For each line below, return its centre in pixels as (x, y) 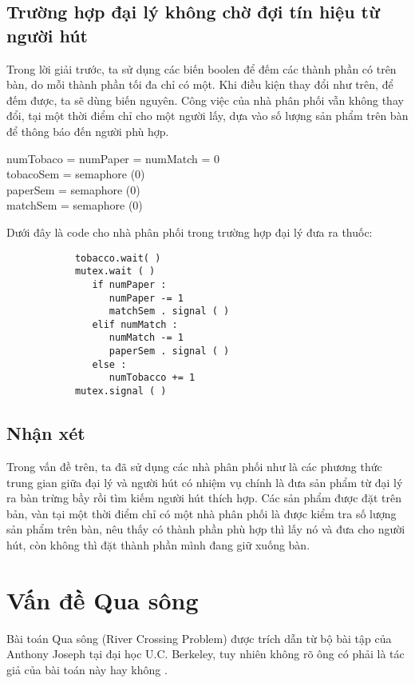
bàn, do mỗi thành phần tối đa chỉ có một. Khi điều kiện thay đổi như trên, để (200, 84)
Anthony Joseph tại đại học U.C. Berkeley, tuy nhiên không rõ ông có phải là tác (206, 654)
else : (109, 364)
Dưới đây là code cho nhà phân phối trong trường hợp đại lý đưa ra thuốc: (190, 232)
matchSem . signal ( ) (169, 312)
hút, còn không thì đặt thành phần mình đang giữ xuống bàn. (158, 544)
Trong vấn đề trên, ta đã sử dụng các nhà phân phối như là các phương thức (194, 466)
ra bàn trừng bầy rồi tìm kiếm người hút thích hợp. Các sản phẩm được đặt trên (204, 498)
